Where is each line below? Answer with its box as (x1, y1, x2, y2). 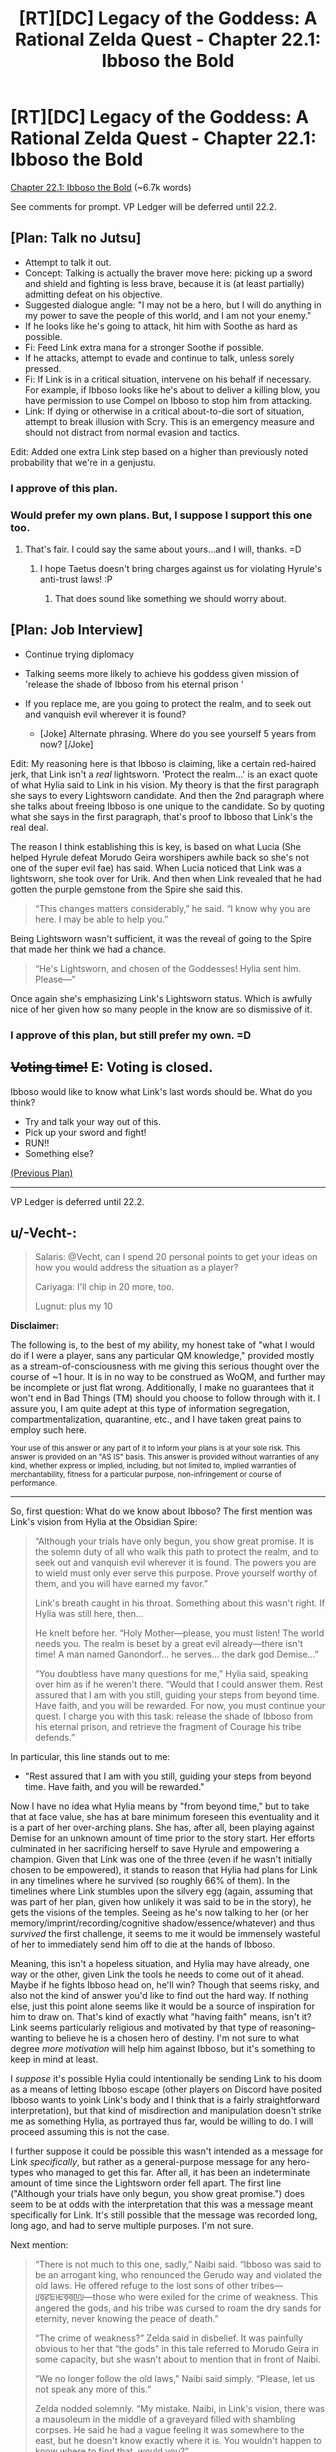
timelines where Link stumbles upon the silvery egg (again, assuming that (10, 1885, 313, 1897)
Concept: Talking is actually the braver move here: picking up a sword (24, 267, 313, 279)
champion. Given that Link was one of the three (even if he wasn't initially (10, 1853, 313, 1866)
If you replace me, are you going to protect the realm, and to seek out (24, 697, 312, 709)
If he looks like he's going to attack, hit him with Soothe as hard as (24, 320, 298, 332)
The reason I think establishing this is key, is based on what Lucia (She (10, 840, 302, 852)
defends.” (34, 1732, 76, 1744)
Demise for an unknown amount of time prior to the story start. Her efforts (10, 1832, 315, 1844)
